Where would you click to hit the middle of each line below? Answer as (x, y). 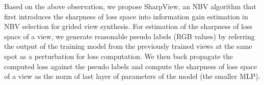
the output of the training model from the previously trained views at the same (128, 46)
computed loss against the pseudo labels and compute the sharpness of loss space (131, 66)
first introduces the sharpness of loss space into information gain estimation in (126, 16)
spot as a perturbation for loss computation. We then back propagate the (118, 56)
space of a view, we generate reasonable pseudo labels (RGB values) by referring (129, 36)
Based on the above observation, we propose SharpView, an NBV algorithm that (130, 6)
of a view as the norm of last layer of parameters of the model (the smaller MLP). (132, 76)
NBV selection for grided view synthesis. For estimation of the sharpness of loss (128, 26)
